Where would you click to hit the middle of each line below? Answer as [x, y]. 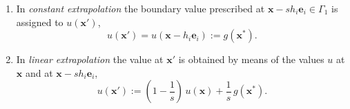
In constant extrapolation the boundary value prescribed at [140, 8]
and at [39, 72]
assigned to [40, 22]
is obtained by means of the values [251, 59]
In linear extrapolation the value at [90, 59]
